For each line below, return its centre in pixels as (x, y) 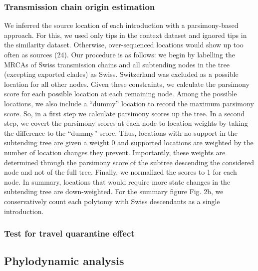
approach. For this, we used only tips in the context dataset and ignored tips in (126, 35)
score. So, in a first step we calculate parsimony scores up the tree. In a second (125, 113)
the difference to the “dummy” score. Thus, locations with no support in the (121, 133)
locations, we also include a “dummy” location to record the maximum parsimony (129, 103)
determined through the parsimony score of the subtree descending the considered (129, 162)
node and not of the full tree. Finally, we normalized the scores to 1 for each (121, 172)
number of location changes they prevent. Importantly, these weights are (115, 152)
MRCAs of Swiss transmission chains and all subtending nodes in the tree (117, 64)
